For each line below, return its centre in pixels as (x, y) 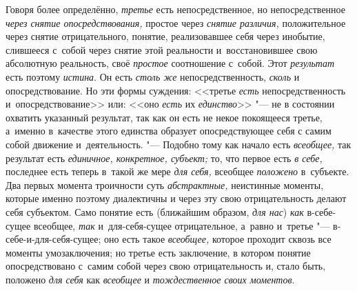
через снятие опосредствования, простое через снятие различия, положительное (176, 22)
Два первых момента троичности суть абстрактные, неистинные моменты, (165, 184)
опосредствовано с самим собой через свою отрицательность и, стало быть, (166, 266)
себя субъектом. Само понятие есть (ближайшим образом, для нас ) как (155, 211)
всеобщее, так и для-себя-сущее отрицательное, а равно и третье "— (182, 225)
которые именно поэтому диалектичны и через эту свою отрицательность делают (176, 198)
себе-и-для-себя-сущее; (53, 239)
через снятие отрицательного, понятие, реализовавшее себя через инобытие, (165, 36)
